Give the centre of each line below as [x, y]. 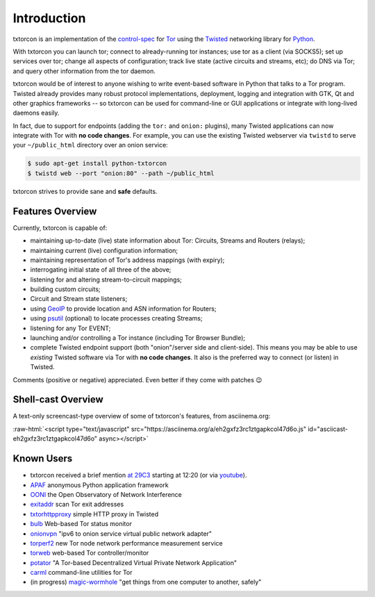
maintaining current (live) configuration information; [104, 250]
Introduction [49, 18]
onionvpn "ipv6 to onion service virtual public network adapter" [121, 533]
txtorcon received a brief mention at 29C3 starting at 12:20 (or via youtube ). [139, 475]
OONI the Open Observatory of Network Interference [106, 494]
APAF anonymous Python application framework [100, 485]
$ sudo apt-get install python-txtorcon [97, 164]
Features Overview [55, 211]
